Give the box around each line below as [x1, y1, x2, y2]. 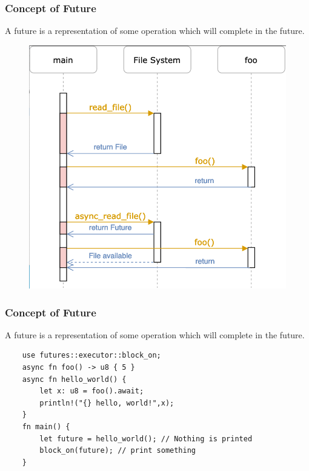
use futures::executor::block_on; [22, 351, 161, 360]
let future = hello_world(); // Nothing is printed [39, 434, 253, 443]
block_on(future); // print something [39, 446, 196, 455]
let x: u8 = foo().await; [39, 387, 144, 396]
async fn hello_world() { [22, 375, 127, 384]
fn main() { [22, 423, 70, 432]
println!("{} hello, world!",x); [39, 398, 174, 407]
